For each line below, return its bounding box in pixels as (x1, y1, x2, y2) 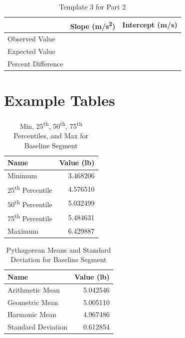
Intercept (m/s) (122, 19, 178, 30)
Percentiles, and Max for (13, 130, 89, 141)
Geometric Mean (7, 297, 58, 307)
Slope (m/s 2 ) (70, 19, 116, 31)
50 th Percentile (7, 197, 52, 209)
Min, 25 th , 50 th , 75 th (19, 119, 82, 131)
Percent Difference (7, 58, 63, 68)
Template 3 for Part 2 (59, 1, 126, 11)
